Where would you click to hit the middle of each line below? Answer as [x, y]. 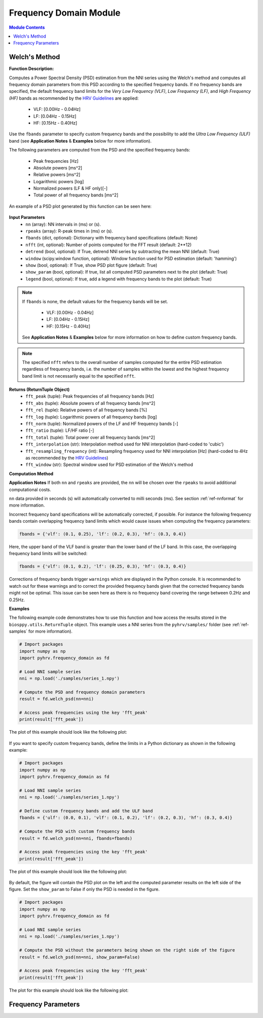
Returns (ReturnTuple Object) [39, 390]
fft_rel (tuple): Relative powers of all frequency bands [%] [86, 410]
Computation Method [31, 473]
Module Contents [27, 27]
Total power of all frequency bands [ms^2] [76, 195]
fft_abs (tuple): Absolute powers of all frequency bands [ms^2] [90, 403]
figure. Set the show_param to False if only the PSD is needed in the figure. [85, 890]
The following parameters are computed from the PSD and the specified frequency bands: [100, 150]
